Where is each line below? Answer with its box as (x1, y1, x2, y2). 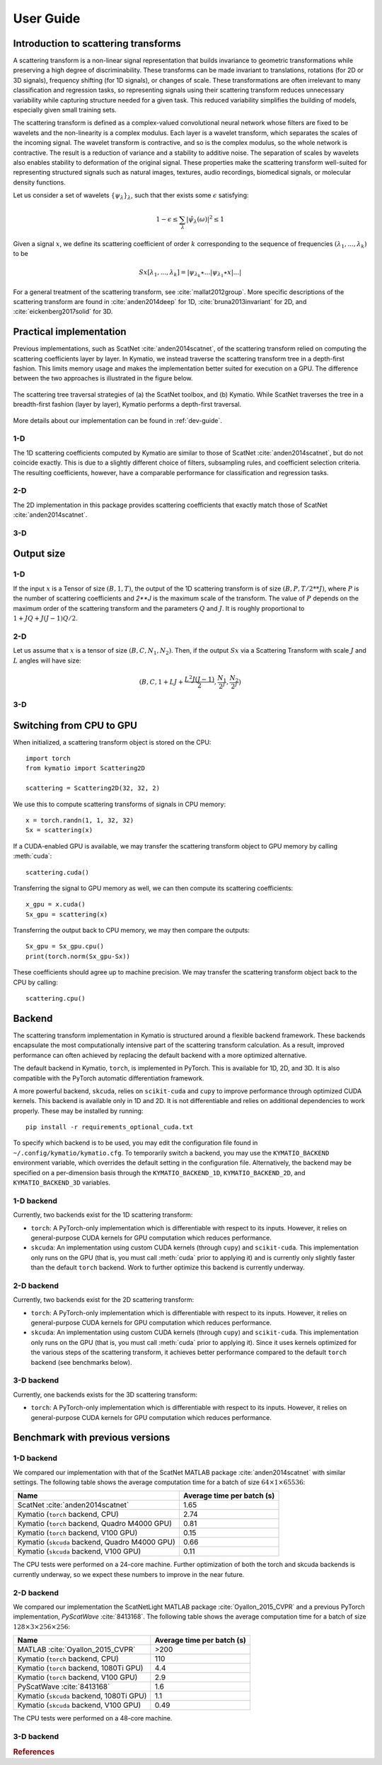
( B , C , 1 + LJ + (139, 677, 184, 686)
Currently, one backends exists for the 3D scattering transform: (13, 1390, 198, 1399)
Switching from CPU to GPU (13, 719, 138, 731)
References (13, 1747, 55, 1757)
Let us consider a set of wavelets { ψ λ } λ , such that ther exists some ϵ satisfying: (13, 191, 249, 201)
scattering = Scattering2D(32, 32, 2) (25, 784, 161, 792)
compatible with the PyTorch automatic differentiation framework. (13, 1073, 204, 1082)
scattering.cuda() (25, 868, 90, 876)
